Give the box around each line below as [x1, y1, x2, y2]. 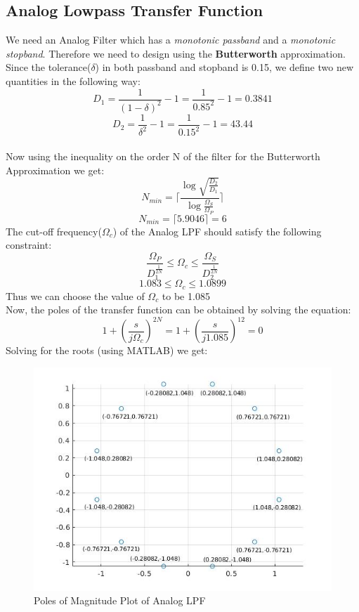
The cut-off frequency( [6, 223, 102, 238]
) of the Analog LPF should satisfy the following [112, 223, 322, 238]
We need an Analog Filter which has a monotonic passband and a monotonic [6, 32, 336, 47]
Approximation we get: [6, 162, 105, 177]
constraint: [6, 237, 52, 252]
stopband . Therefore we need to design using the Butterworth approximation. [6, 46, 346, 60]
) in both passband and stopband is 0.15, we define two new [95, 60, 354, 74]
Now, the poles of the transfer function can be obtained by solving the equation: [6, 302, 351, 317]
